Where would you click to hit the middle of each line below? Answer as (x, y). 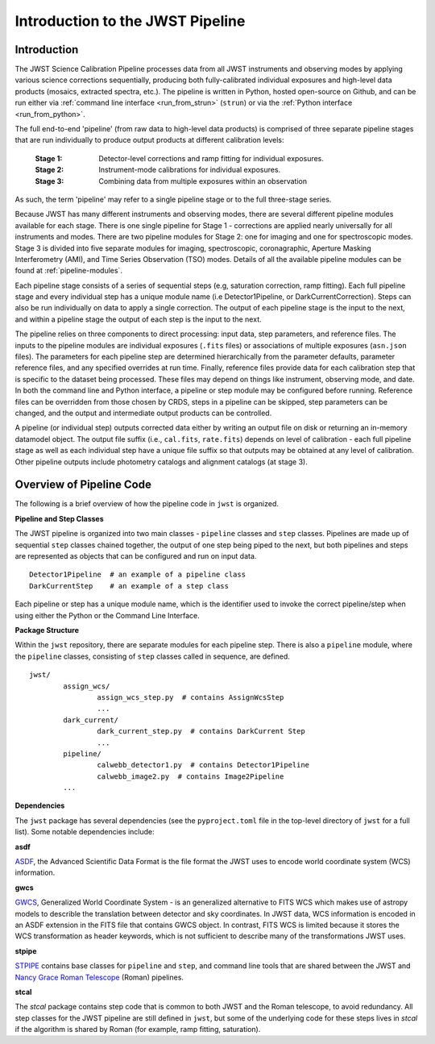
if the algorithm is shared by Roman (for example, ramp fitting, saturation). (138, 1029)
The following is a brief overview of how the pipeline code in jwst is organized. (147, 504)
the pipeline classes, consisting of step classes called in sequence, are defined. (152, 656)
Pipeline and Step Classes (59, 518)
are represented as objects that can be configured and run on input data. (136, 556)
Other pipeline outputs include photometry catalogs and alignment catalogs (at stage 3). (161, 462)
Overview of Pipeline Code (83, 485)
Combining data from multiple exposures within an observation (203, 181)
